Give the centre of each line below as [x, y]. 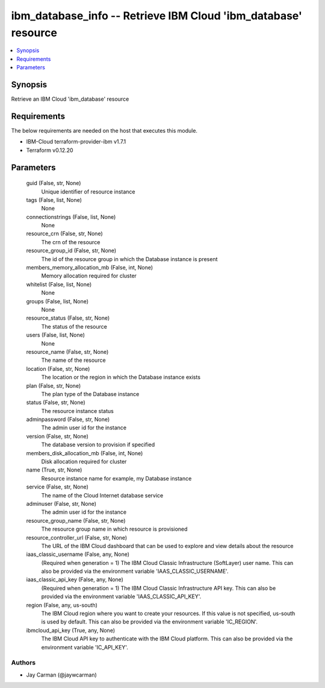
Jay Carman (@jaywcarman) [62, 675]
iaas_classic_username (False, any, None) [78, 554]
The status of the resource [74, 326]
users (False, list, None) [56, 335]
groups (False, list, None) [57, 301]
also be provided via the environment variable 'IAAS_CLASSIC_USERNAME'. [135, 571]
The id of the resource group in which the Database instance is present [129, 259]
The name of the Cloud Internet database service [102, 495]
